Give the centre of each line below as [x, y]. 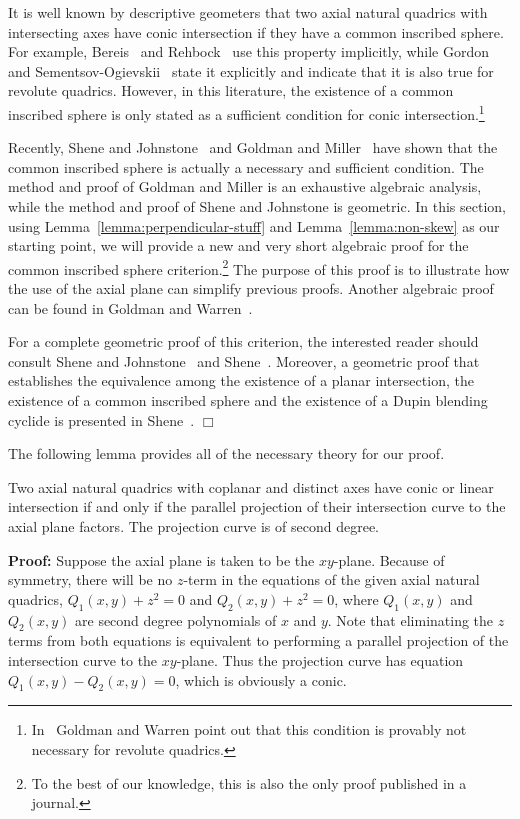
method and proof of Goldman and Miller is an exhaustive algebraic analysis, [245, 186]
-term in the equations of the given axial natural [331, 579]
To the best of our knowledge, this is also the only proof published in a [249, 782]
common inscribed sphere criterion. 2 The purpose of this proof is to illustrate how [259, 267]
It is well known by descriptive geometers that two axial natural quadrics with [248, 12]
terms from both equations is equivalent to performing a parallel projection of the [258, 640]
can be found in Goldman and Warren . [130, 307]
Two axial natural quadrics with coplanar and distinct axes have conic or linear [251, 486]
